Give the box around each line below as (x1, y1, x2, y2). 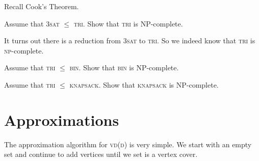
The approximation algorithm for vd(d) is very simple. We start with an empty (4, 139, 252, 149)
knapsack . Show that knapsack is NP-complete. (69, 79, 219, 90)
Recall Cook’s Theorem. (4, 1, 79, 11)
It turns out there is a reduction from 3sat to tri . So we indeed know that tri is (4, 35, 255, 46)
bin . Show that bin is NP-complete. (69, 62, 179, 73)
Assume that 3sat (4, 18, 60, 29)
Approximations (4, 109, 119, 130)
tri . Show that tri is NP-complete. (73, 18, 183, 29)
